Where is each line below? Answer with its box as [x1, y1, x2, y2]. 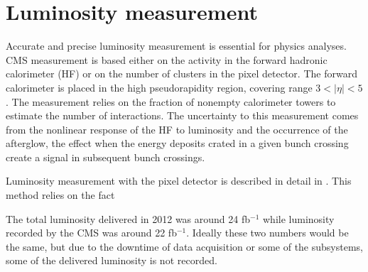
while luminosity [263, 211, 335, 226]
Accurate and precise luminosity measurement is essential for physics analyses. [6, 38, 347, 53]
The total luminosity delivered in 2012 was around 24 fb [6, 211, 251, 226]
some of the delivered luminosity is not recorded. [6, 253, 217, 268]
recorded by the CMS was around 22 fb [6, 225, 177, 240]
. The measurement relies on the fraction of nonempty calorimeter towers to [6, 94, 336, 109]
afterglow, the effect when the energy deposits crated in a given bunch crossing [6, 136, 349, 151]
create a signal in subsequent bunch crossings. [6, 149, 205, 164]
